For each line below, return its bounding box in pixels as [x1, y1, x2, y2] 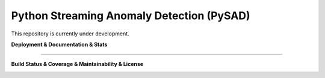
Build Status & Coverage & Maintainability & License [11, 61, 144, 68]
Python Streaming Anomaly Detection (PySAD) [11, 9, 250, 22]
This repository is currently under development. [11, 30, 129, 37]
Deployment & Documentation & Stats [11, 41, 108, 48]
